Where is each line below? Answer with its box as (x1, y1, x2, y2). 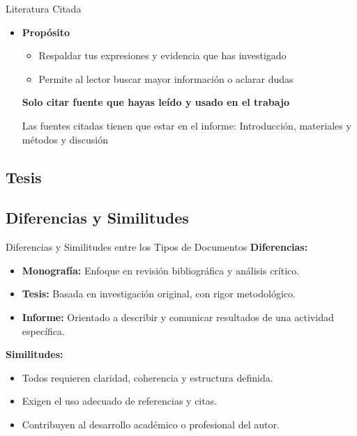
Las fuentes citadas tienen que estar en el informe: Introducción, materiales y (22, 118, 351, 132)
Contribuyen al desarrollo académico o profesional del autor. (22, 416, 280, 431)
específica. (22, 323, 65, 338)
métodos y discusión (22, 132, 108, 146)
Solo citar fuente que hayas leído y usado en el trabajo (22, 95, 290, 109)
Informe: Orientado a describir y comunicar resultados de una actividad (22, 309, 334, 324)
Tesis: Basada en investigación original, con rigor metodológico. (22, 286, 296, 301)
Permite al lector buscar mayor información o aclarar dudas (38, 71, 294, 86)
